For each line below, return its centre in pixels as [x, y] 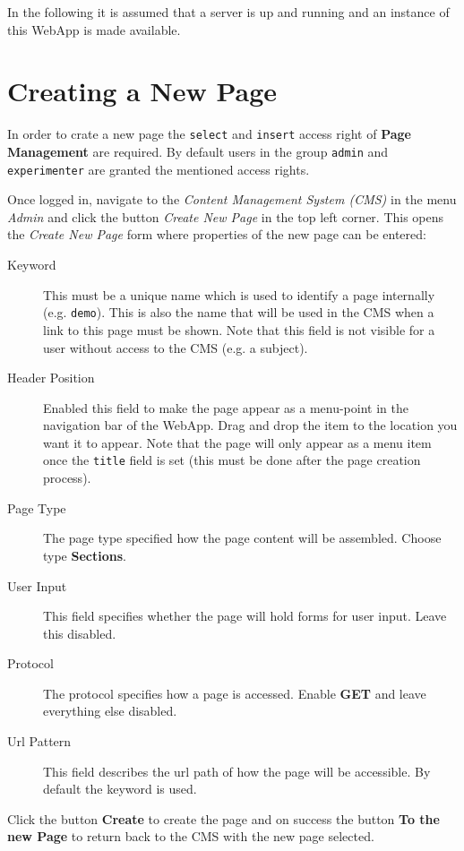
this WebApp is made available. [94, 29]
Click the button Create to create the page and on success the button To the [223, 818]
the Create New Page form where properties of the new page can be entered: [217, 234]
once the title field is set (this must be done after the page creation [232, 460]
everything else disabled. [110, 711]
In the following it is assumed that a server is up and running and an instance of [228, 12]
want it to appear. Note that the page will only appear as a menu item [237, 442]
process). [67, 478]
